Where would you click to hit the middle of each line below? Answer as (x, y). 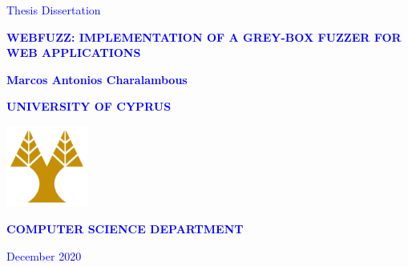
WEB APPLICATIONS (74, 53)
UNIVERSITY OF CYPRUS (89, 106)
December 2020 (44, 255)
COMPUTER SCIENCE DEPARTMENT (125, 229)
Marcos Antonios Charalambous (97, 79)
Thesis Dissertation (54, 10)
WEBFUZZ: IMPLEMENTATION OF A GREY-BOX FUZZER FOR (204, 36)
